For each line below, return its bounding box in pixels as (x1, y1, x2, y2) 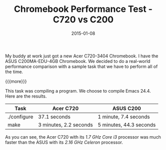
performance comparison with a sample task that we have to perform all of (5, 63, 158, 69)
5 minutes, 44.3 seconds (97, 121, 156, 128)
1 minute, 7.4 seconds (97, 113, 150, 120)
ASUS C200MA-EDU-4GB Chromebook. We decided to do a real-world (5, 58, 151, 64)
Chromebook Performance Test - (14, 3, 153, 15)
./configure (7, 113, 34, 120)
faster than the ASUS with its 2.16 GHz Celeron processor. (5, 139, 123, 145)
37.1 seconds (38, 113, 71, 120)
